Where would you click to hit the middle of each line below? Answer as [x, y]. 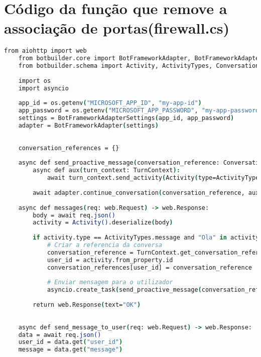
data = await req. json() [60, 335]
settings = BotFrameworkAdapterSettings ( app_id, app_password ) [126, 118]
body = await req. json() [74, 215]
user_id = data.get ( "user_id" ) [71, 342]
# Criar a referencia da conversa [104, 245]
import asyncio [43, 88]
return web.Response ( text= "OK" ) [87, 305]
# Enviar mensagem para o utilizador [110, 282]
